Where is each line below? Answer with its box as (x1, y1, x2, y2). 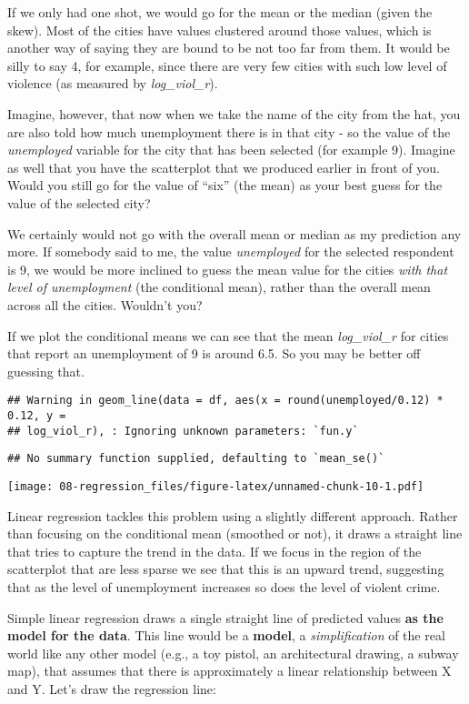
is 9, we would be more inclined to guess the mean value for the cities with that (7, 259, 448, 278)
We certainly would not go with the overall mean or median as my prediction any (7, 224, 462, 243)
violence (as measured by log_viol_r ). (7, 74, 218, 93)
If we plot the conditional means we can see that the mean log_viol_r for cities (7, 326, 449, 345)
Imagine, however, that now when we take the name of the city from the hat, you (7, 104, 461, 123)
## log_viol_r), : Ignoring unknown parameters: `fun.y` (7, 424, 359, 437)
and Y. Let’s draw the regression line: (7, 679, 216, 698)
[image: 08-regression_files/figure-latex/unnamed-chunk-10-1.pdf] (7, 479, 424, 493)
